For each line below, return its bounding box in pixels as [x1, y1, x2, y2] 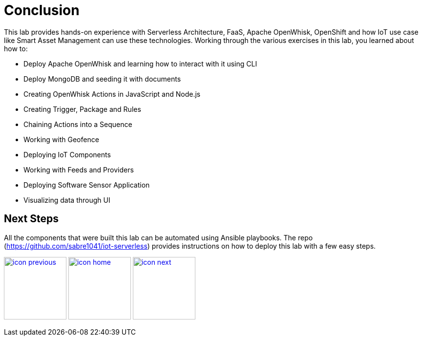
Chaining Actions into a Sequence [23, 120, 132, 128]
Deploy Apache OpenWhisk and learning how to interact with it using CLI [23, 59, 257, 68]
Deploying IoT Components [23, 150, 111, 159]
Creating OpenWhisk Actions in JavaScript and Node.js [23, 89, 201, 98]
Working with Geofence [23, 135, 99, 144]
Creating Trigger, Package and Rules [23, 105, 141, 113]
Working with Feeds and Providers [23, 165, 134, 174]
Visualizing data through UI [23, 195, 110, 204]
